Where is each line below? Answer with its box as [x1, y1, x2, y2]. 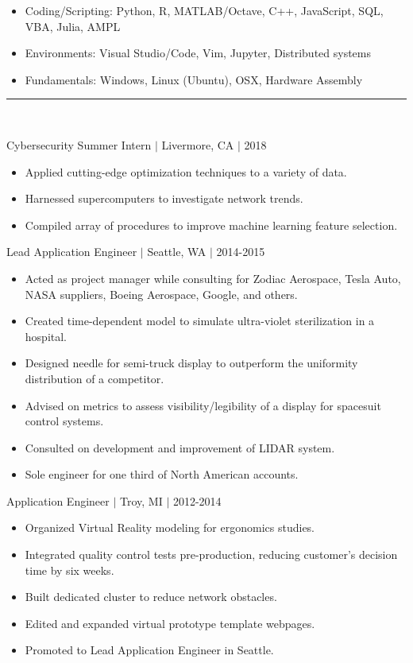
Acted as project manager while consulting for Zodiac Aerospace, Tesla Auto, [25, 269, 401, 286]
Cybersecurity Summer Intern [6, 136, 152, 153]
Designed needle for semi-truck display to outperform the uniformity [25, 355, 358, 371]
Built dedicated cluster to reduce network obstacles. [25, 588, 277, 605]
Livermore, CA [161, 136, 234, 153]
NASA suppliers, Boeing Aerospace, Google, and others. [25, 285, 298, 302]
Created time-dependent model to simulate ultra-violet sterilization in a [25, 312, 375, 329]
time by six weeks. [25, 561, 114, 578]
